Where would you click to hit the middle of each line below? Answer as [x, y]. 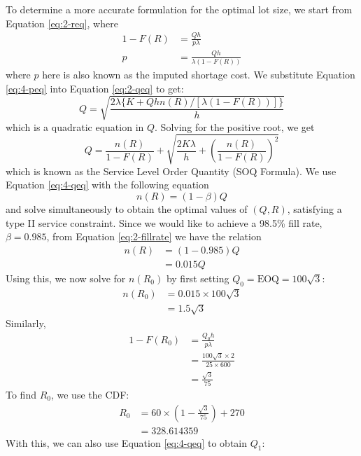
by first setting [198, 278]
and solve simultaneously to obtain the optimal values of [127, 209]
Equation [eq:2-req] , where [62, 23]
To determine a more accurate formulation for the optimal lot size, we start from [179, 9]
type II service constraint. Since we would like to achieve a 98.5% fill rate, [164, 222]
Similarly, [26, 323]
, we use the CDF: [90, 394]
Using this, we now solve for [66, 278]
